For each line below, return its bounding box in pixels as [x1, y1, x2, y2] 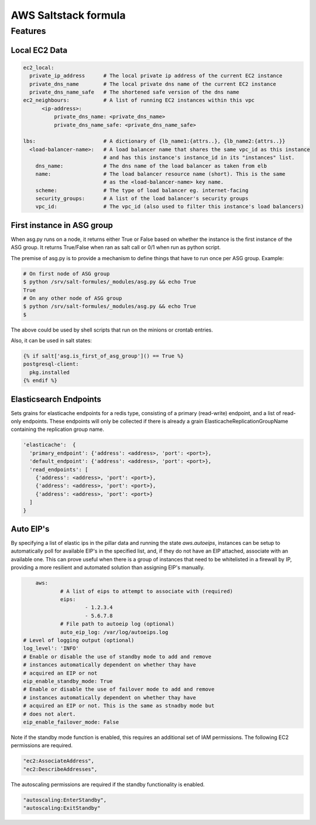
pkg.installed [29, 369, 70, 375]
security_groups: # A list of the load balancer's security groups [35, 195, 249, 202]
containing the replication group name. [11, 426, 105, 433]
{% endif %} [23, 377, 58, 384]
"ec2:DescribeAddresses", [23, 766, 98, 772]
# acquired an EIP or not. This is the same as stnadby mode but [23, 702, 215, 709]
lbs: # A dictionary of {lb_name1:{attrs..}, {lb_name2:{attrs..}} [23, 138, 286, 144]
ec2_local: [23, 64, 54, 71]
